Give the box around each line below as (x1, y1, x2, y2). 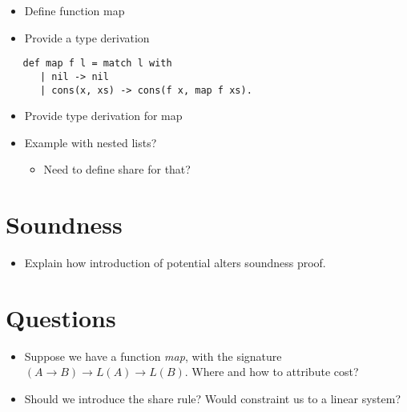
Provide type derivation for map (24, 107, 183, 124)
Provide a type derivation (24, 29, 150, 46)
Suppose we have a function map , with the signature (24, 347, 282, 364)
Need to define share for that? (43, 161, 191, 178)
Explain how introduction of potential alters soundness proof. (24, 254, 326, 271)
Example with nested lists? (24, 134, 157, 150)
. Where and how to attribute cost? (184, 363, 359, 380)
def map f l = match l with (22, 58, 172, 70)
